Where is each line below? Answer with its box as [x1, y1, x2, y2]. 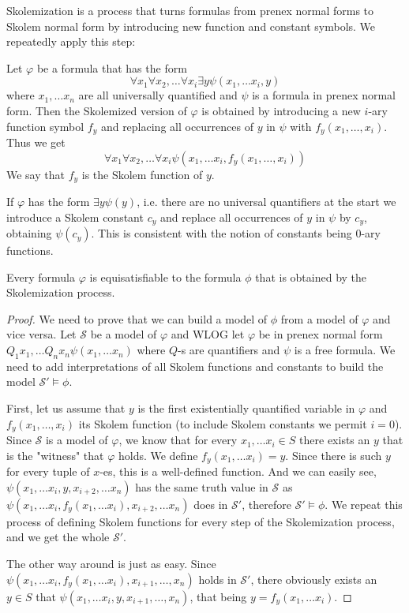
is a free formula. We [294, 342, 396, 358]
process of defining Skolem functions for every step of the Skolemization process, [6, 513, 395, 529]
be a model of [90, 326, 157, 342]
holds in [198, 570, 237, 587]
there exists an [299, 432, 370, 448]
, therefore [242, 495, 291, 512]
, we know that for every [118, 432, 238, 448]
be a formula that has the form [36, 59, 187, 76]
